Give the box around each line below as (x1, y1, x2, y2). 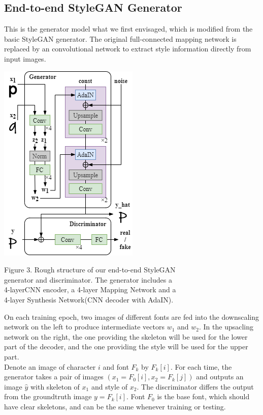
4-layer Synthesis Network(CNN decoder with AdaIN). (4, 294, 174, 305)
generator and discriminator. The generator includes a (4, 274, 172, 285)
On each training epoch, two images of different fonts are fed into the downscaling (4, 311, 259, 322)
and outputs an (196, 371, 244, 382)
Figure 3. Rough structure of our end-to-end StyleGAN (4, 264, 176, 275)
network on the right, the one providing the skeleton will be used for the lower (4, 331, 248, 342)
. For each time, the (170, 361, 232, 372)
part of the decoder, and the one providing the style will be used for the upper (4, 341, 248, 352)
